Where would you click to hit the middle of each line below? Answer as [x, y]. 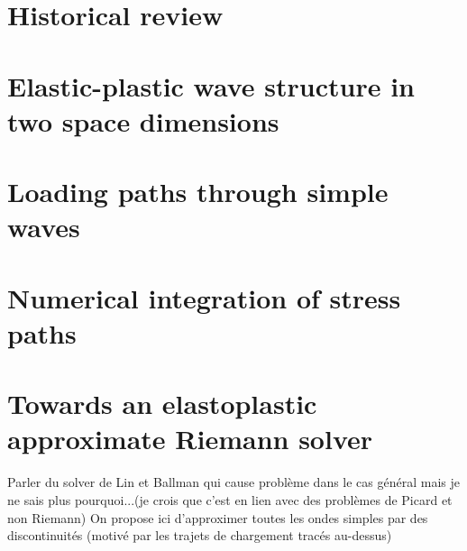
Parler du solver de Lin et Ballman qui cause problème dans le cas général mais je [233, 482]
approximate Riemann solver [190, 439]
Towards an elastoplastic [162, 404]
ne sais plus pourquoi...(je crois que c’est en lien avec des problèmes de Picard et [230, 499]
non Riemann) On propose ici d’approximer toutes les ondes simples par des [218, 517]
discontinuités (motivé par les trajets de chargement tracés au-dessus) [200, 535]
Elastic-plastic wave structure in [211, 85]
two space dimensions [143, 120]
